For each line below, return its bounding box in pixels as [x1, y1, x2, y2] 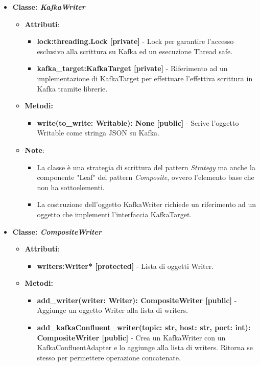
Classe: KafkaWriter [12, 2, 85, 12]
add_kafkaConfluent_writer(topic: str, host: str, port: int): [37, 322, 251, 333]
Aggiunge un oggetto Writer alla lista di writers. [37, 305, 188, 315]
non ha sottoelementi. [37, 181, 105, 192]
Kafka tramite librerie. [37, 83, 108, 94]
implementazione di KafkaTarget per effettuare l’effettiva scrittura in [37, 73, 253, 83]
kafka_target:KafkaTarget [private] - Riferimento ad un [37, 63, 228, 74]
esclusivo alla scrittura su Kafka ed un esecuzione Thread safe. [37, 45, 233, 56]
